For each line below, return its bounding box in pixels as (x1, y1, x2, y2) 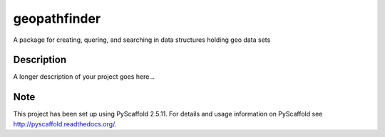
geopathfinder (13, 11, 101, 26)
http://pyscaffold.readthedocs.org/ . (13, 119, 117, 128)
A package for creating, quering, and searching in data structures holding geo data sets (13, 35, 271, 44)
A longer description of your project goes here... (13, 72, 155, 81)
